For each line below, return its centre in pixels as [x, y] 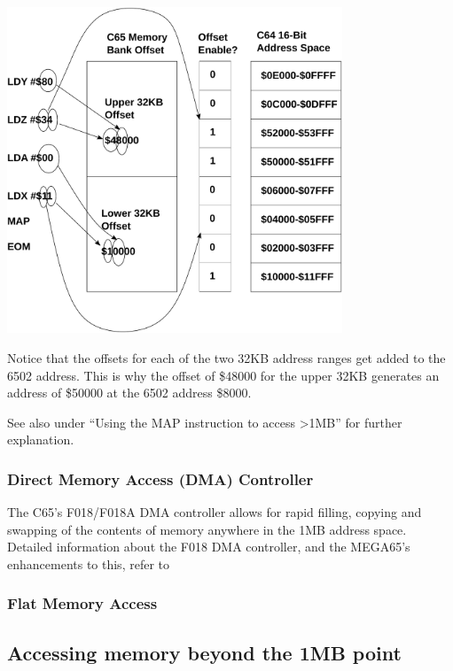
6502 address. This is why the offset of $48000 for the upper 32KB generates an [223, 375]
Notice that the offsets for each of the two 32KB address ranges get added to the [226, 357]
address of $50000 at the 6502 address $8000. [129, 393]
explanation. [41, 440]
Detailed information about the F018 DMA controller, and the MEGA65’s [209, 547]
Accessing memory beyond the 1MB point [204, 652]
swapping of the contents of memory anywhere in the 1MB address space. [207, 529]
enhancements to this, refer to [88, 563]
